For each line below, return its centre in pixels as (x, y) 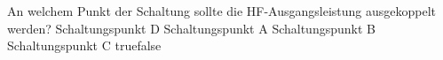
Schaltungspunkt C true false (84, 45)
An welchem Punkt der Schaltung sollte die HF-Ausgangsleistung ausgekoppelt (222, 11)
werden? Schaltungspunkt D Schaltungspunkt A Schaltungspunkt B (191, 28)
